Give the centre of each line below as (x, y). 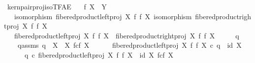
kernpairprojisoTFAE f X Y (57, 6)
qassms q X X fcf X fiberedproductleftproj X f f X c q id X (129, 45)
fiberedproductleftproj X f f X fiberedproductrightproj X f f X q (127, 35)
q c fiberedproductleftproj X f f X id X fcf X (99, 54)
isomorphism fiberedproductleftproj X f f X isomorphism (103, 16)
